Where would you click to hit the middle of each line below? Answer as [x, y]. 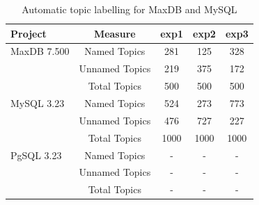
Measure [115, 33]
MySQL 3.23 [38, 102]
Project [29, 33]
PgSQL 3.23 [36, 155]
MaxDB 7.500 [40, 51]
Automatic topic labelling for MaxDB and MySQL [129, 9]
